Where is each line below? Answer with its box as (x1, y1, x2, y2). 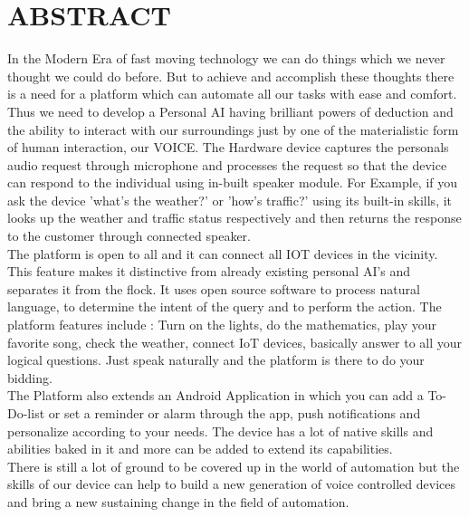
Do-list (7, 404, 45, 422)
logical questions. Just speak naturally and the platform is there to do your (7, 350, 425, 369)
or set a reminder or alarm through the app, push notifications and (48, 404, 421, 422)
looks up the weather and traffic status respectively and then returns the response (7, 208, 462, 227)
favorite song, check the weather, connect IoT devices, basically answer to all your (7, 332, 463, 351)
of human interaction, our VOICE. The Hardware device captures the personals (7, 138, 449, 157)
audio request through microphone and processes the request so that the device (7, 155, 447, 174)
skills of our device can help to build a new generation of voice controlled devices (7, 474, 455, 493)
